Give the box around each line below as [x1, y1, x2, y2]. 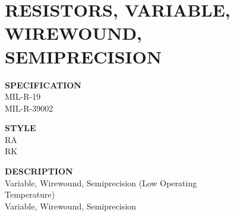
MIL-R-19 [5, 90, 41, 103]
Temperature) [5, 188, 55, 201]
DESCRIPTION [5, 165, 73, 177]
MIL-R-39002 [5, 101, 53, 114]
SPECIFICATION [5, 78, 81, 91]
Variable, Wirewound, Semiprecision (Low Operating [5, 176, 197, 189]
